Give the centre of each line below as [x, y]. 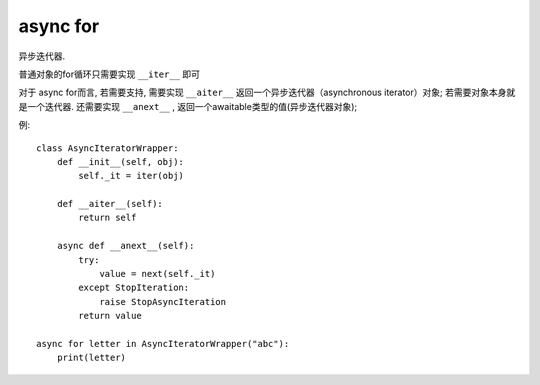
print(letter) [91, 358]
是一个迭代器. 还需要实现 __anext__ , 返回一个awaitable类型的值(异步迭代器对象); [188, 106]
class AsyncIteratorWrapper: [107, 148]
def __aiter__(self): [110, 204]
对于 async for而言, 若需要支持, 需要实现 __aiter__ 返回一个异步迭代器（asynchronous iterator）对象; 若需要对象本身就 [267, 92]
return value [110, 316]
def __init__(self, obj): [120, 161]
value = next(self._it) [157, 274]
